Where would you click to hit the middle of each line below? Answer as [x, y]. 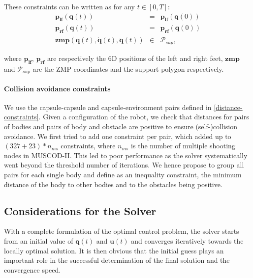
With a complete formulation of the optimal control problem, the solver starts [122, 231]
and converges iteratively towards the [187, 240]
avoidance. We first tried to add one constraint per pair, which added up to [118, 136]
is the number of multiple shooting [183, 146]
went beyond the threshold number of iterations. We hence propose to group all [124, 165]
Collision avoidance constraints [57, 88]
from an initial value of [39, 240]
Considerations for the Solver [80, 210]
